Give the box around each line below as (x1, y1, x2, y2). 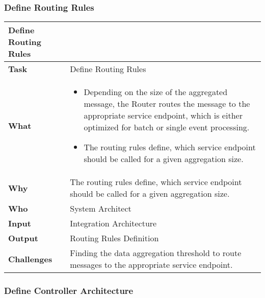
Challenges (8, 253, 52, 265)
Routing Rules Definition (70, 232, 159, 244)
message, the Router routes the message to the (84, 98, 250, 110)
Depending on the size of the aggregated (84, 86, 228, 98)
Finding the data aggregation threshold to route (70, 247, 242, 259)
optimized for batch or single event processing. (84, 121, 250, 133)
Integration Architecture (70, 217, 157, 230)
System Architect (70, 202, 131, 215)
